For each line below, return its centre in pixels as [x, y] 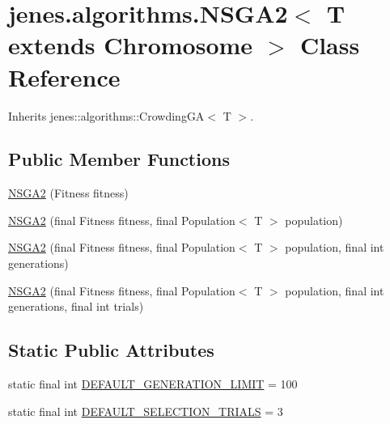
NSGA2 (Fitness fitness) [68, 193]
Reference [64, 76]
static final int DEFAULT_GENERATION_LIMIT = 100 [153, 384]
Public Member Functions [119, 159]
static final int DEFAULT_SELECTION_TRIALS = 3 [146, 411]
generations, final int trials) [76, 306]
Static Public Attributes [111, 350]
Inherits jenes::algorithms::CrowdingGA [106, 115]
